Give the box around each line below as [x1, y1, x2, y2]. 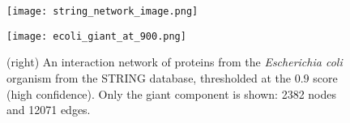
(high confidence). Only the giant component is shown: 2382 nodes [6, 85, 337, 102]
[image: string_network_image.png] [6, 6, 198, 17]
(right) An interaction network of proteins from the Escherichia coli [6, 53, 343, 70]
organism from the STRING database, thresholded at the [6, 69, 292, 86]
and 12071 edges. [6, 101, 91, 118]
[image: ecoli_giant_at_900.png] [6, 30, 186, 42]
